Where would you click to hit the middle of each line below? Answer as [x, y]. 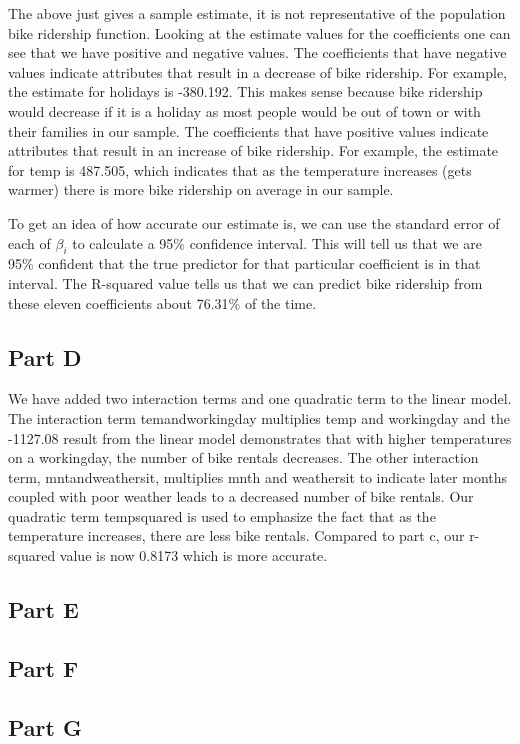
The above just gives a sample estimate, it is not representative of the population [257, 13]
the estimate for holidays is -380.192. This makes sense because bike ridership [245, 91]
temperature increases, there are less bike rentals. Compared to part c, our [236, 535]
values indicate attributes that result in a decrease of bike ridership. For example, [257, 71]
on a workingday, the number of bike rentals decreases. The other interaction [243, 457]
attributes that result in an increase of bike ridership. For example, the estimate [253, 150]
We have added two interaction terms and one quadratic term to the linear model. [260, 398]
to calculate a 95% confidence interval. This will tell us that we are [277, 242]
